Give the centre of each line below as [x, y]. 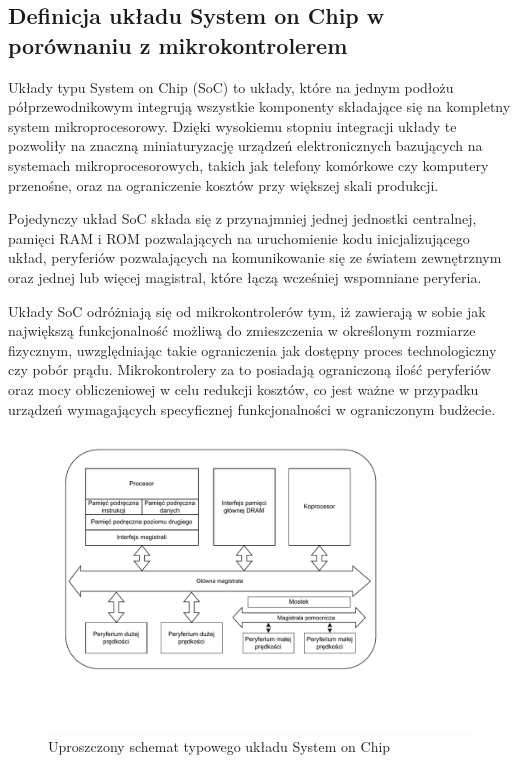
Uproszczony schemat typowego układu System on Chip [219, 746]
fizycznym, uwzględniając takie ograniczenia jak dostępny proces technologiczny [252, 349]
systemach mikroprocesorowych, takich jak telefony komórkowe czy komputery [248, 164]
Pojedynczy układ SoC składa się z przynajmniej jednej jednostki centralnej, [242, 218]
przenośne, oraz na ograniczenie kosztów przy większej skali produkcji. [223, 184]
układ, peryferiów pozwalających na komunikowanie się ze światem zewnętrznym [255, 257]
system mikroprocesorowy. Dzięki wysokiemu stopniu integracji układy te [232, 125]
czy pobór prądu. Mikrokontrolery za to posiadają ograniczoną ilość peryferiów [249, 369]
